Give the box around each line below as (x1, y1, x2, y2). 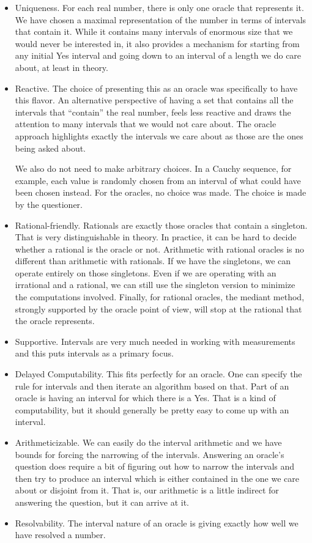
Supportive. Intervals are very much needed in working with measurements (15, 334, 295, 347)
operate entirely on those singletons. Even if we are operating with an (15, 266, 277, 279)
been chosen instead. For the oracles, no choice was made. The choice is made (15, 186, 306, 199)
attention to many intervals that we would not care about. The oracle (15, 117, 277, 130)
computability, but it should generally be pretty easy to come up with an (15, 403, 289, 416)
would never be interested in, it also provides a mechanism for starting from (15, 37, 300, 50)
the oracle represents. (15, 314, 95, 327)
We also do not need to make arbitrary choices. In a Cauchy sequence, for (15, 162, 292, 175)
